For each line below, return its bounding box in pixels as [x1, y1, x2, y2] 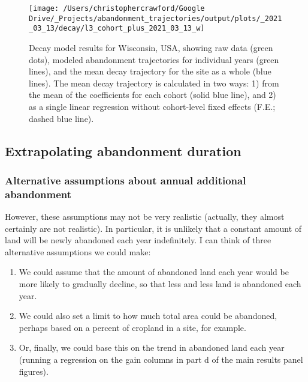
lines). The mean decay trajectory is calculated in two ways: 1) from [29, 76, 279, 89]
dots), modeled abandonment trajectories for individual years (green [29, 53, 279, 65]
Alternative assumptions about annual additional [5, 172, 246, 187]
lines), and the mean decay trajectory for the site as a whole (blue [29, 65, 271, 77]
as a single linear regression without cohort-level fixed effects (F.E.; [29, 100, 276, 112]
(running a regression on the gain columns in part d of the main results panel [19, 353, 303, 365]
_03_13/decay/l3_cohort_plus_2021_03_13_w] [29, 24, 205, 33]
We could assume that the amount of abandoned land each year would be [19, 265, 289, 278]
